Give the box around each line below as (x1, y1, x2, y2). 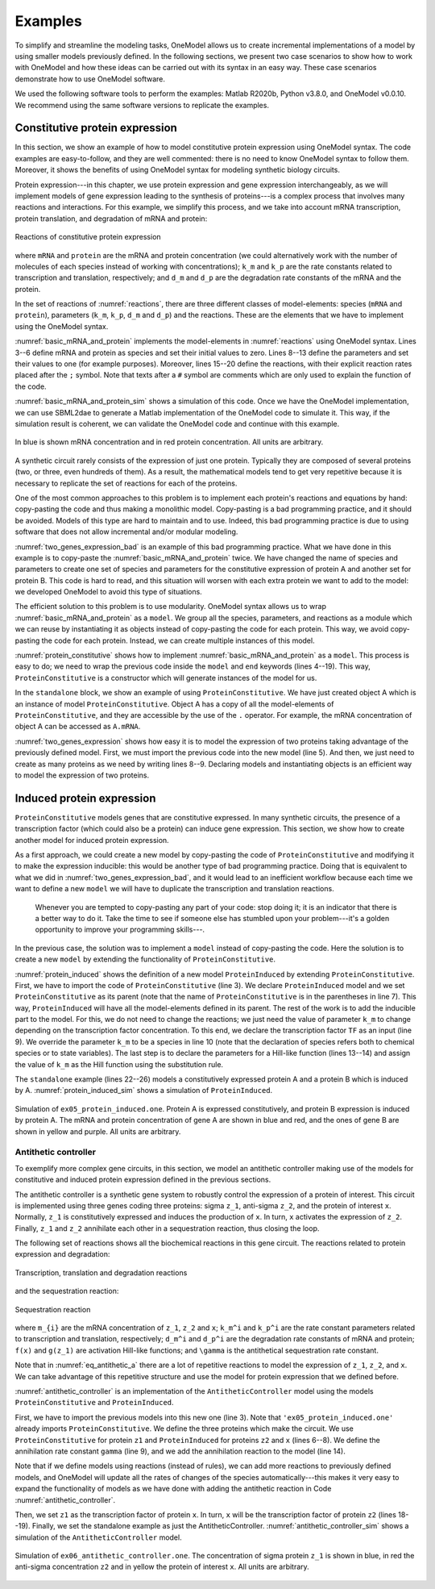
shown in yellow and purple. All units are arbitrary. (14, 1126, 181, 1136)
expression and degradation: (14, 1249, 110, 1259)
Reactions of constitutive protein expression (14, 232, 161, 242)
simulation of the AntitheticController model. (14, 1533, 182, 1542)
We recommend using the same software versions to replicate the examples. (14, 100, 270, 110)
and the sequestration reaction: (14, 1287, 119, 1296)
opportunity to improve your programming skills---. (35, 924, 205, 935)
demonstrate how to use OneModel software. (14, 73, 165, 84)
